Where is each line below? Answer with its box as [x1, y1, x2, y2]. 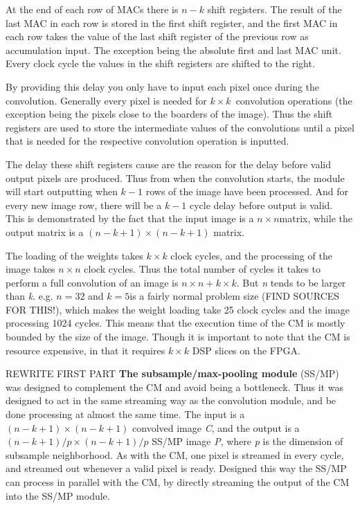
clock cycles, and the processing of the [170, 248, 332, 262]
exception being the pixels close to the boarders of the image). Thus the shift [6, 107, 333, 121]
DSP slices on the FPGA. [192, 343, 300, 357]
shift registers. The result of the [207, 2, 342, 16]
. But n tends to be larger [236, 275, 346, 289]
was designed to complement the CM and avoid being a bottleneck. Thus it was [6, 379, 343, 394]
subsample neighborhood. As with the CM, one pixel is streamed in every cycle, [6, 447, 344, 462]
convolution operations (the [235, 93, 352, 107]
